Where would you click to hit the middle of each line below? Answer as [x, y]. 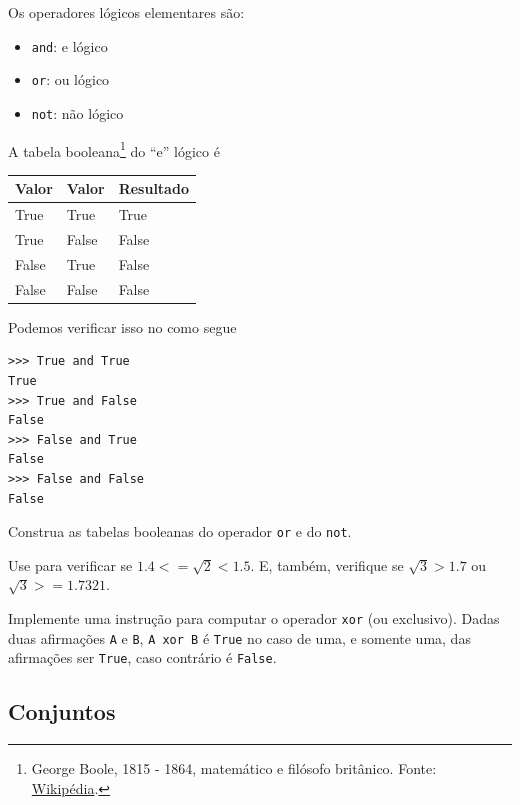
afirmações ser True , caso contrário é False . [142, 657]
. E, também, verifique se [327, 564]
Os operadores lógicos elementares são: [126, 12]
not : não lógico [77, 112]
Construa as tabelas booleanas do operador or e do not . [180, 531]
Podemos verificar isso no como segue [122, 326]
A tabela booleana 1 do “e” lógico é [114, 149]
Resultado [153, 188]
